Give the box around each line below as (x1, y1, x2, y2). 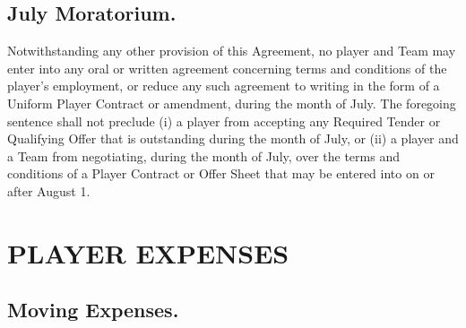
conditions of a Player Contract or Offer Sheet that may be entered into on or (7, 164, 435, 183)
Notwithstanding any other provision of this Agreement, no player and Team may (7, 41, 456, 60)
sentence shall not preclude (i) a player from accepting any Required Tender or (7, 111, 441, 130)
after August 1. (7, 181, 91, 200)
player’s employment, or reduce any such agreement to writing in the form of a (7, 76, 440, 95)
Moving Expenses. (7, 296, 179, 324)
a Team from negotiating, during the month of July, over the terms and (7, 146, 400, 165)
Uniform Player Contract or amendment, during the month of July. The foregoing (7, 93, 456, 112)
